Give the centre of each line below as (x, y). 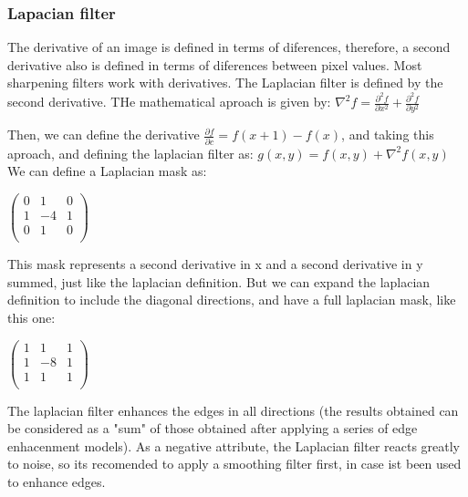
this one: (31, 317)
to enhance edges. (57, 482)
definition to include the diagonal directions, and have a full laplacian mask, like (232, 300)
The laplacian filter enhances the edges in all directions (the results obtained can (233, 410)
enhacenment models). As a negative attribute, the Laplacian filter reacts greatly (234, 445)
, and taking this (388, 135)
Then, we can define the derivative (104, 135)
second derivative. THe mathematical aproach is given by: (169, 102)
